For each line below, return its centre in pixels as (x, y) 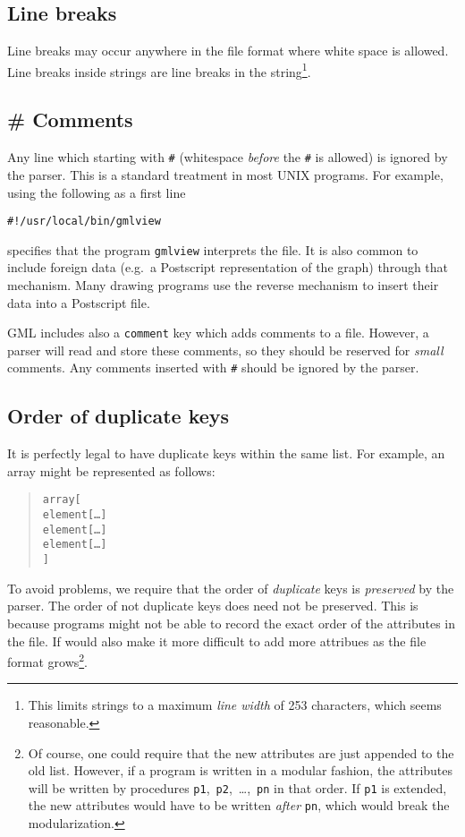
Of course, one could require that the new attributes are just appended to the (241, 752)
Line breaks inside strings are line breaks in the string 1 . (159, 70)
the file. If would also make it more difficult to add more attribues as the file (217, 641)
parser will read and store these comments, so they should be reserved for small (225, 350)
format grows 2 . (48, 660)
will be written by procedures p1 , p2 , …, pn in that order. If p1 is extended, (237, 787)
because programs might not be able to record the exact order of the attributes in (231, 623)
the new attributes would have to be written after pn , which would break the (239, 805)
